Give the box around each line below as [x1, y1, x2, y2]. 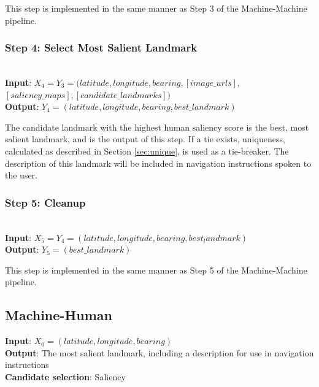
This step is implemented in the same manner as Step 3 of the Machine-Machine [5, 2, 307, 14]
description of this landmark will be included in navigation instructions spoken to [5, 156, 312, 169]
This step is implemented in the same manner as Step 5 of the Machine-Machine [5, 263, 307, 276]
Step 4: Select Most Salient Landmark [5, 40, 198, 55]
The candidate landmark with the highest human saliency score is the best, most [5, 120, 309, 133]
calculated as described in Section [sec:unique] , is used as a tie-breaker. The [5, 144, 289, 157]
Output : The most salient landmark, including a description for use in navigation [5, 346, 314, 359]
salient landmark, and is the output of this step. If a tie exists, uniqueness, [5, 132, 285, 145]
